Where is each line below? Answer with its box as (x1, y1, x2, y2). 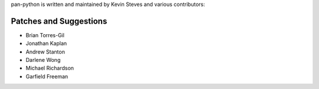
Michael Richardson (25, 65, 74, 72)
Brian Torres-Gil (25, 31, 65, 38)
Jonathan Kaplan (25, 40, 67, 47)
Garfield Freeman (25, 72, 69, 80)
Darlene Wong (25, 57, 61, 64)
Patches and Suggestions (11, 16, 108, 26)
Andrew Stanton (25, 48, 65, 55)
